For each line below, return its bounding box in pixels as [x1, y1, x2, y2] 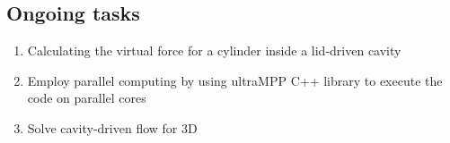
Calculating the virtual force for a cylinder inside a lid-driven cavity [27, 41, 401, 60]
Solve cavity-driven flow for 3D [27, 118, 198, 137]
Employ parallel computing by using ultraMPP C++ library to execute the [27, 71, 443, 89]
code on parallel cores [27, 88, 146, 107]
